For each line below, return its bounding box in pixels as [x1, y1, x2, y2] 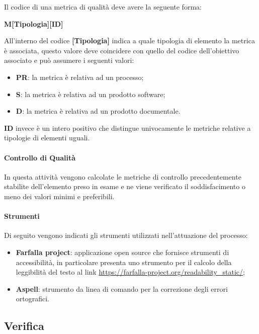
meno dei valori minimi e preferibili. [4, 191, 115, 201]
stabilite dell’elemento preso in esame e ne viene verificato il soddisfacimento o [4, 181, 245, 192]
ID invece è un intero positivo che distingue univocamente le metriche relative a [4, 122, 251, 133]
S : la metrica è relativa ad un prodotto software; [16, 89, 165, 99]
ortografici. [16, 293, 50, 304]
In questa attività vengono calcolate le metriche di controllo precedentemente [4, 171, 241, 182]
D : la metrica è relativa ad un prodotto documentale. [16, 106, 181, 116]
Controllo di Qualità [4, 152, 76, 162]
